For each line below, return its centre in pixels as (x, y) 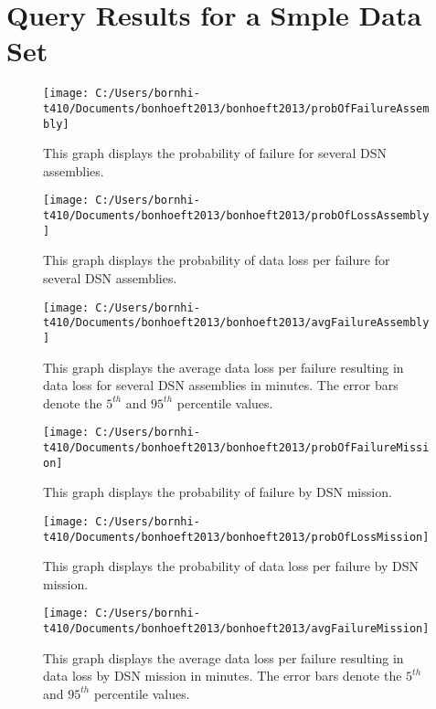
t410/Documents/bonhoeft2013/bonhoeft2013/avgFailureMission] (236, 629)
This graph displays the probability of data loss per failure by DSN (231, 566)
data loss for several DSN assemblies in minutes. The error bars (221, 385)
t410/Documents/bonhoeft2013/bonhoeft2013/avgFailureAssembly (236, 323)
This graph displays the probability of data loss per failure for (217, 260)
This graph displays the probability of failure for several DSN (215, 153)
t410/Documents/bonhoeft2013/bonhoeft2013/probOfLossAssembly (236, 216)
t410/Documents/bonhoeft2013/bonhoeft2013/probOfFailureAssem (236, 108)
